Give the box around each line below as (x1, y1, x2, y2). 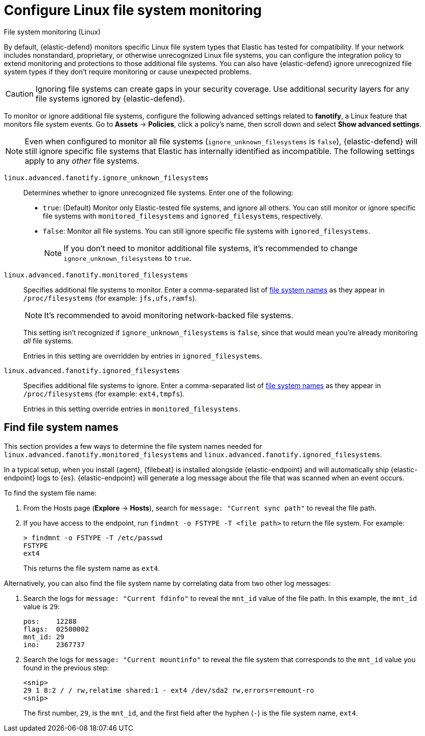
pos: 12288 (23, 617, 77, 625)
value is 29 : (23, 602, 60, 611)
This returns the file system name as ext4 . (23, 564, 160, 572)
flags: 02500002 (23, 625, 89, 633)
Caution (5, 88, 34, 99)
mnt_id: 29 (23, 633, 65, 641)
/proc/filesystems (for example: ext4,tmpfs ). (23, 389, 185, 398)
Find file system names (4, 421, 119, 434)
